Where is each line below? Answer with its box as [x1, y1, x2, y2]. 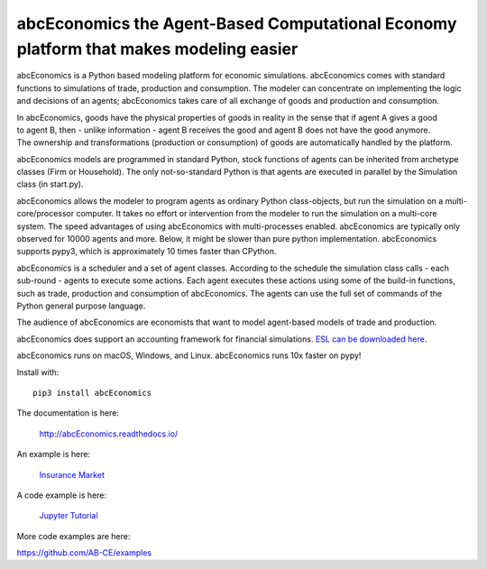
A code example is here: [16, 490, 107, 500]
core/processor [16, 208, 75, 219]
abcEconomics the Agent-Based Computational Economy [16, 14, 457, 33]
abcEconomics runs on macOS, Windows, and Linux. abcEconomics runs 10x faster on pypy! [16, 350, 362, 361]
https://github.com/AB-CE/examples [16, 547, 152, 558]
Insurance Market [39, 469, 106, 480]
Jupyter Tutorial [39, 510, 98, 521]
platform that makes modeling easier [16, 39, 299, 59]
